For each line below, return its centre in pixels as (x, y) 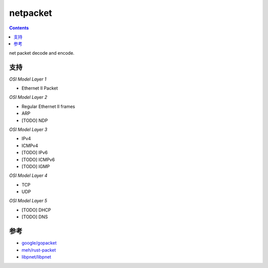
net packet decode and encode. (42, 53)
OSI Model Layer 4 (28, 176)
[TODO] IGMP (36, 166)
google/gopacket (39, 243)
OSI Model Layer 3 (28, 129)
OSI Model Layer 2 (28, 97)
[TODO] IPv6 (35, 153)
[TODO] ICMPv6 (38, 160)
